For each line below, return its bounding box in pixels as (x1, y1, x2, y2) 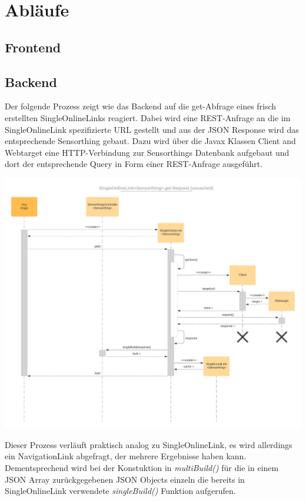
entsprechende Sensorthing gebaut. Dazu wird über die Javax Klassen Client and (5, 135, 296, 147)
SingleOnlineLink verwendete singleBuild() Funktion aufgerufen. (5, 485, 236, 497)
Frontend (5, 38, 61, 56)
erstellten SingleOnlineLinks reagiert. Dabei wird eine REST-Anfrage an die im (5, 111, 291, 123)
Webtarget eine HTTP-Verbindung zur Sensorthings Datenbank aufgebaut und (5, 146, 290, 158)
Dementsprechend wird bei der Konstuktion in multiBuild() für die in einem (5, 461, 279, 473)
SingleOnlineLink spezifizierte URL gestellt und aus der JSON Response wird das (5, 123, 299, 135)
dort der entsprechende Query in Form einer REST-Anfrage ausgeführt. (5, 158, 263, 170)
